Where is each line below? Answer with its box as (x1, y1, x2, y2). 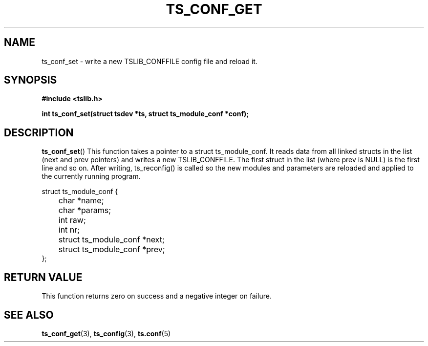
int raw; (58, 215, 86, 225)
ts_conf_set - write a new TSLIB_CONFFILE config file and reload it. (42, 57, 257, 65)
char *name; (58, 195, 104, 206)
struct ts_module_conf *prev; (58, 244, 165, 255)
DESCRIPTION (4, 126, 74, 139)
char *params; (58, 205, 111, 216)
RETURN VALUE (4, 271, 83, 283)
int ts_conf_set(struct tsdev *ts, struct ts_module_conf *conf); (42, 109, 249, 118)
